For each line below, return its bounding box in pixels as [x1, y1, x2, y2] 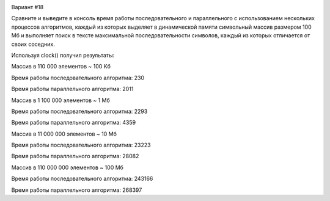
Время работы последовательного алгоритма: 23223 [11, 141, 151, 149]
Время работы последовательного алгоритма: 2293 [11, 108, 148, 115]
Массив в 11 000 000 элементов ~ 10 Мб [11, 130, 117, 137]
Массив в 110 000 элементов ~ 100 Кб [11, 63, 111, 70]
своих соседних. [11, 40, 55, 48]
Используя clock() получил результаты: [11, 51, 115, 59]
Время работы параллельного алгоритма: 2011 [11, 86, 134, 93]
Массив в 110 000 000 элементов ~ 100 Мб [11, 164, 123, 171]
